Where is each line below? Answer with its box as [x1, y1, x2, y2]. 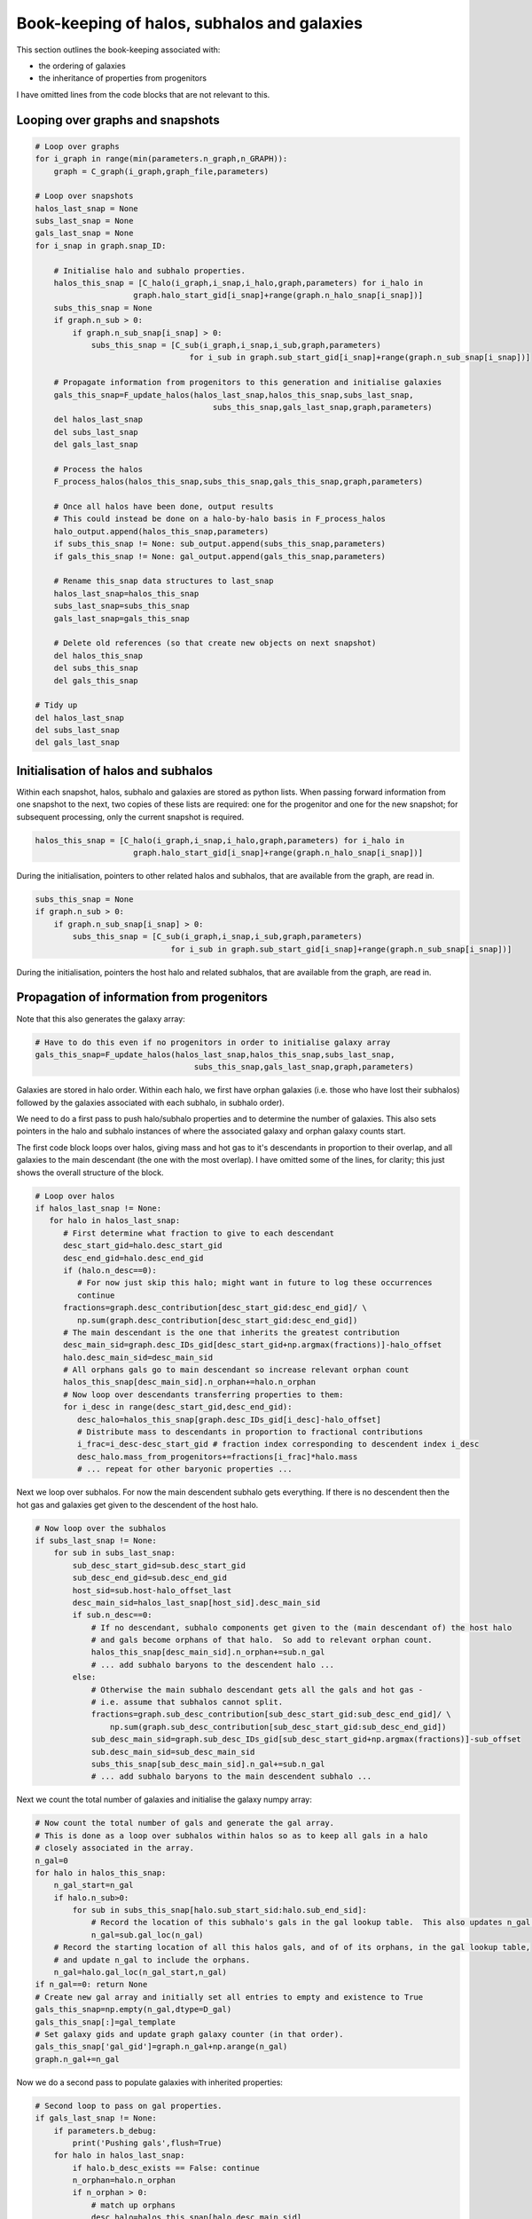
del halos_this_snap [53, 651, 144, 660]
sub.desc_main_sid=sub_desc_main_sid [90, 1747, 255, 1757]
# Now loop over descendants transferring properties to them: [63, 1389, 344, 1400]
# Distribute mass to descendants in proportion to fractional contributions [76, 1427, 424, 1437]
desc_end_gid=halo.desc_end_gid [63, 1252, 204, 1263]
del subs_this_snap [53, 663, 139, 674]
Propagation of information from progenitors [16, 990, 268, 1005]
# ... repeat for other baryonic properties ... [76, 1465, 293, 1474]
